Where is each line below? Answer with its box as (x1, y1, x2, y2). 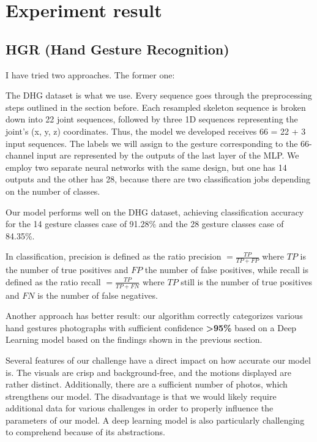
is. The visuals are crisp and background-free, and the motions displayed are (6, 365, 291, 378)
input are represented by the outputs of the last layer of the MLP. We (36, 149, 299, 162)
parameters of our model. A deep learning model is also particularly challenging (6, 413, 305, 426)
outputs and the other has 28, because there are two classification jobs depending (6, 173, 310, 185)
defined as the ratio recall (6, 275, 101, 288)
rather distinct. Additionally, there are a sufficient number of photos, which (6, 378, 288, 391)
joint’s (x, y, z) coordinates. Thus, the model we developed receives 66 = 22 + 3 (6, 124, 306, 137)
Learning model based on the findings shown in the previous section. (6, 333, 263, 346)
